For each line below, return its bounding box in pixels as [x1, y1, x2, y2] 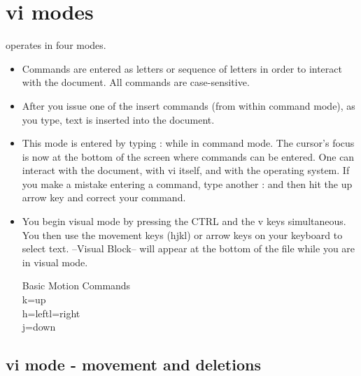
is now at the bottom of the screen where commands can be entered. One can [22, 149, 355, 164]
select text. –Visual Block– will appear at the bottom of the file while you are [22, 241, 355, 256]
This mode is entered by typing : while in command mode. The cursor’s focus [22, 136, 355, 150]
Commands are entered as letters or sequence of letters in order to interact [22, 61, 342, 75]
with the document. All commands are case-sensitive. [22, 75, 250, 89]
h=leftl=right [22, 305, 80, 320]
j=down [22, 319, 56, 334]
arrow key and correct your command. [22, 190, 186, 205]
